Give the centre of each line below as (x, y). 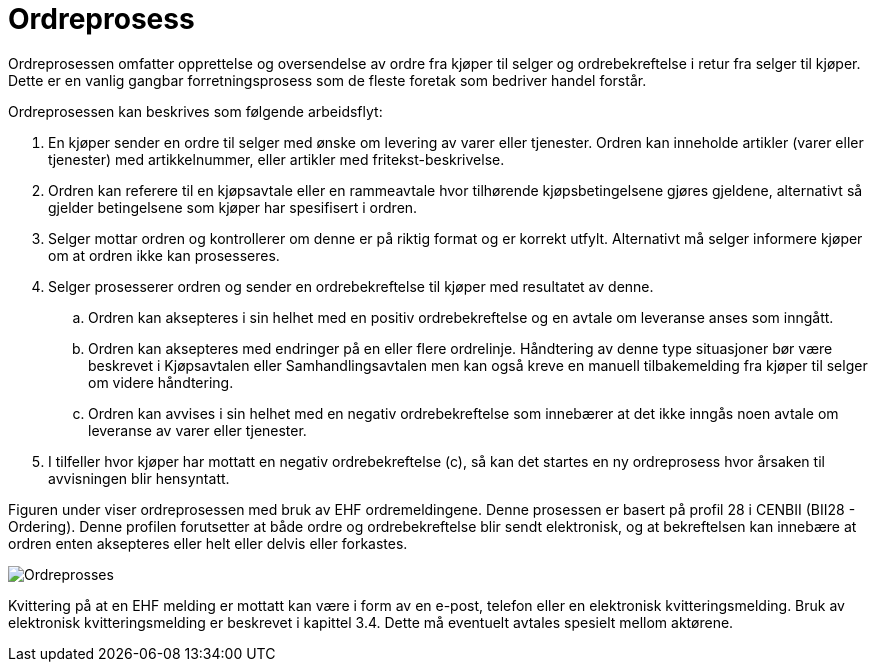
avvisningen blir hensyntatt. (139, 478)
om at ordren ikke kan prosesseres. (164, 255)
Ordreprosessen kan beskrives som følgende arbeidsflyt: (195, 111)
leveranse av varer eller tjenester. (197, 430)
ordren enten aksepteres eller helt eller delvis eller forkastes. (208, 543)
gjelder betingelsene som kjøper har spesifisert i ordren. (233, 207)
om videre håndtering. (161, 382)
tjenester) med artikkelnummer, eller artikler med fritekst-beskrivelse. (276, 159)
